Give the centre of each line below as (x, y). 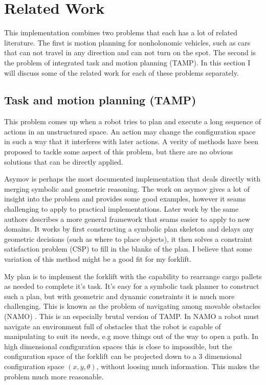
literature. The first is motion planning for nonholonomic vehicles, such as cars (127, 42)
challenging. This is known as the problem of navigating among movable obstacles (132, 306)
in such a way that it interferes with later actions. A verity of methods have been (131, 141)
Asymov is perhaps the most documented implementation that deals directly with (132, 179)
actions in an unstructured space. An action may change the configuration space (130, 131)
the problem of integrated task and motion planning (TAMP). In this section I (127, 62)
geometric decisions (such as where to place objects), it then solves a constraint (128, 239)
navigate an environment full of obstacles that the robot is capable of (113, 326)
